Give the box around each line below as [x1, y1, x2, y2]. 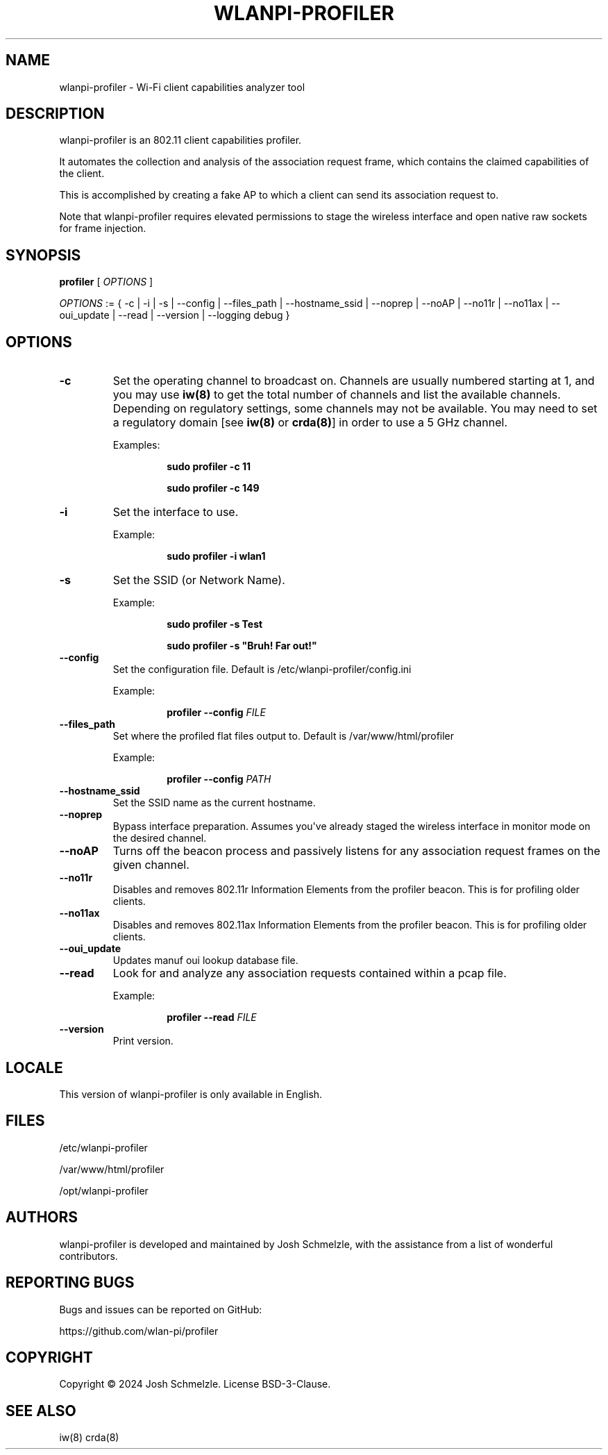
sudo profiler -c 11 [167, 460, 251, 473]
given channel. [112, 858, 189, 872]
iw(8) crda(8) [59, 1431, 119, 1444]
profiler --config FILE [167, 706, 266, 719]
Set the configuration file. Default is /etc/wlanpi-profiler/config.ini [112, 663, 412, 676]
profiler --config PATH [167, 773, 271, 785]
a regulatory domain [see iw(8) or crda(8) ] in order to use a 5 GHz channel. [112, 415, 508, 430]
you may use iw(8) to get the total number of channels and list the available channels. [112, 388, 561, 402]
